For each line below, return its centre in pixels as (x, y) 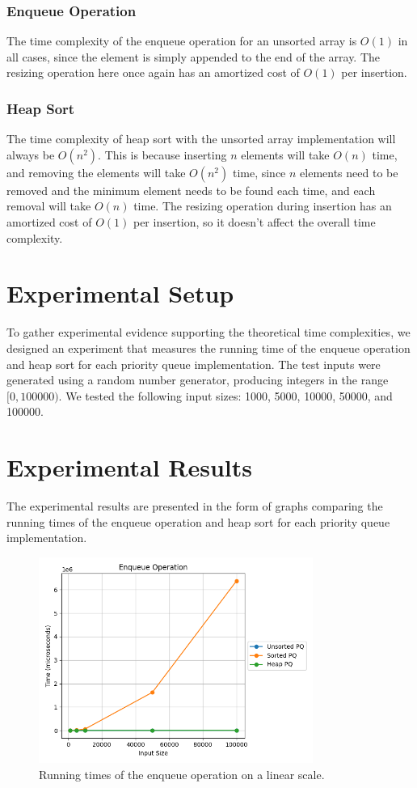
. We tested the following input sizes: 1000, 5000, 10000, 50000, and (225, 395)
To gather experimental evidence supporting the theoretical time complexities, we (208, 332)
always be (31, 154)
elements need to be (349, 172)
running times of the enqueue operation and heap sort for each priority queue (198, 521)
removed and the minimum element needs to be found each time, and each (191, 190)
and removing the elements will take (96, 172)
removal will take (49, 206)
